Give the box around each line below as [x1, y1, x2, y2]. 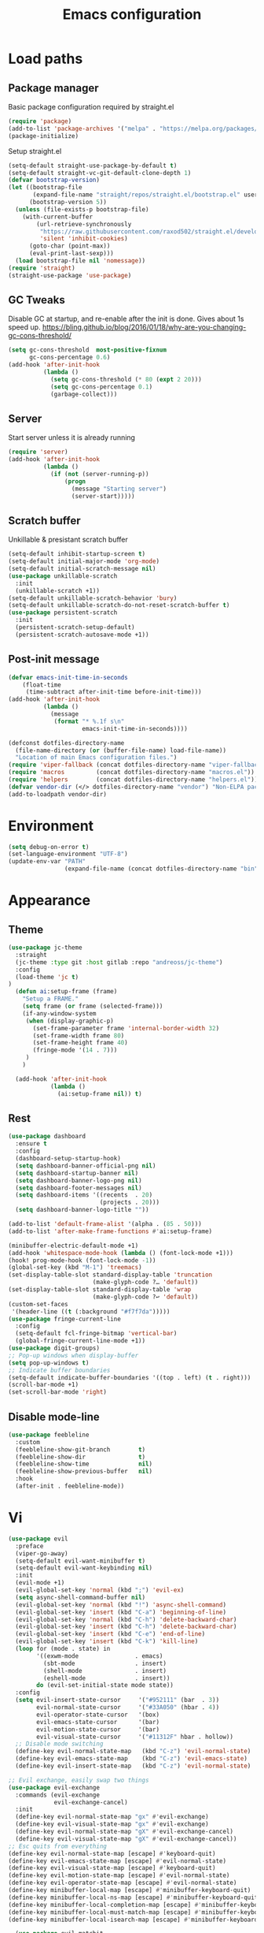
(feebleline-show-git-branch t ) [15, 1445, 146, 1454]
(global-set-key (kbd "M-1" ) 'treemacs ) [8, 1264, 143, 1272]
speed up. [8, 322, 41, 332]
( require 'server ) [8, 448, 68, 456]
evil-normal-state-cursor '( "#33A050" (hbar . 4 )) [36, 1704, 220, 1711]
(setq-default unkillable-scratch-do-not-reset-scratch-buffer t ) [8, 602, 230, 609]
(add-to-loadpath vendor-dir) [8, 790, 108, 798]
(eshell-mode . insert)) [42, 1674, 170, 1682]
